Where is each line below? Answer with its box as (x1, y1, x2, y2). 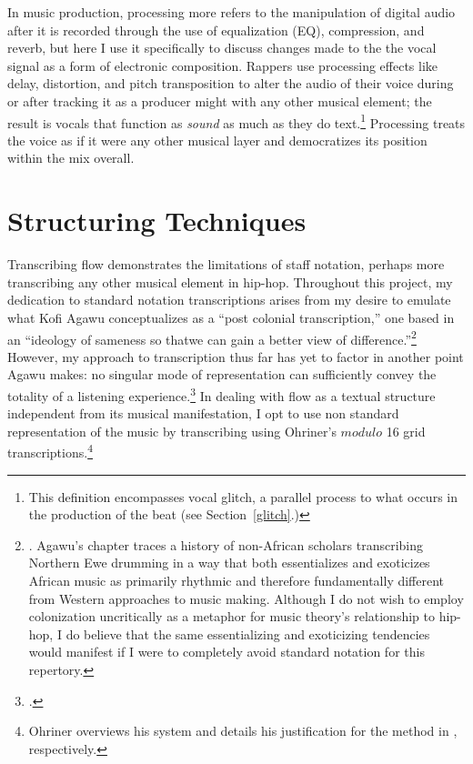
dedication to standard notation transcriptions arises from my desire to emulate (7, 290, 451, 309)
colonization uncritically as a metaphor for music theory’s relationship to (28, 607, 435, 626)
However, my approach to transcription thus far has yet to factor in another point (7, 347, 464, 366)
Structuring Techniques (7, 202, 307, 239)
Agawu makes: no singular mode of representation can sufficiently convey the (7, 365, 437, 384)
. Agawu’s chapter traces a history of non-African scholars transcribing (28, 535, 423, 554)
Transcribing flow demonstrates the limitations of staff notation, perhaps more (7, 255, 445, 274)
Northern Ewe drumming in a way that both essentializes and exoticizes (28, 553, 430, 572)
